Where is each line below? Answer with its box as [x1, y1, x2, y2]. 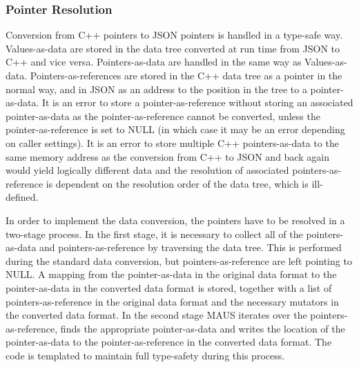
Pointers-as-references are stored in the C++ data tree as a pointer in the [30, 68, 342, 82]
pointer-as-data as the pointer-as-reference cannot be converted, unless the [6, 108, 320, 123]
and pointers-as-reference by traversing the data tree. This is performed [39, 240, 342, 255]
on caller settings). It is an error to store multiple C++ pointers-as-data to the [6, 135, 339, 150]
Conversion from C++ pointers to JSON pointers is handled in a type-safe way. [6, 28, 343, 42]
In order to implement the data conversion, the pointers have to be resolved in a [6, 212, 345, 227]
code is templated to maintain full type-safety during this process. [6, 348, 285, 362]
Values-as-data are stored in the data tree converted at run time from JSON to [6, 41, 340, 55]
